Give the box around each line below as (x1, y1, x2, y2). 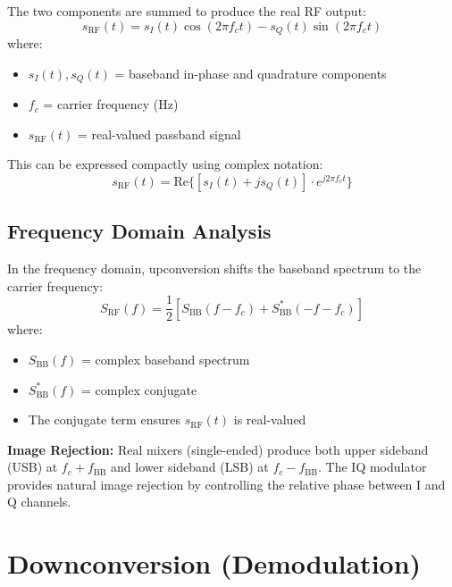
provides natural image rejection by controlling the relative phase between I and (7, 474, 446, 493)
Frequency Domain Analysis (7, 217, 272, 245)
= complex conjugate (81, 380, 197, 398)
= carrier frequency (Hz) (43, 95, 179, 113)
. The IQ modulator (318, 457, 427, 476)
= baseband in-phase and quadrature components (114, 63, 387, 82)
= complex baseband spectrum (81, 349, 250, 368)
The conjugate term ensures (28, 410, 180, 429)
